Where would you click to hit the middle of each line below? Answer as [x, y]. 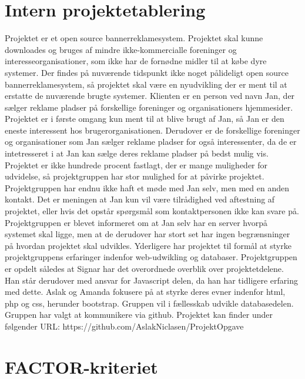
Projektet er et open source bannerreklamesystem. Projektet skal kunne [134, 38]
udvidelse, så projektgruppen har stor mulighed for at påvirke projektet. [135, 176]
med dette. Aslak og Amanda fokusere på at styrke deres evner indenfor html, [145, 292]
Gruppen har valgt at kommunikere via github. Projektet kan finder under [139, 315]
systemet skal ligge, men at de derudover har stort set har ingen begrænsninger [148, 234]
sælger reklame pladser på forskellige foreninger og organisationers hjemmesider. [149, 107]
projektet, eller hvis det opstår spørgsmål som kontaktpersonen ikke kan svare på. [152, 211]
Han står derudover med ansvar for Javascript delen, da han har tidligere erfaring [152, 280]
